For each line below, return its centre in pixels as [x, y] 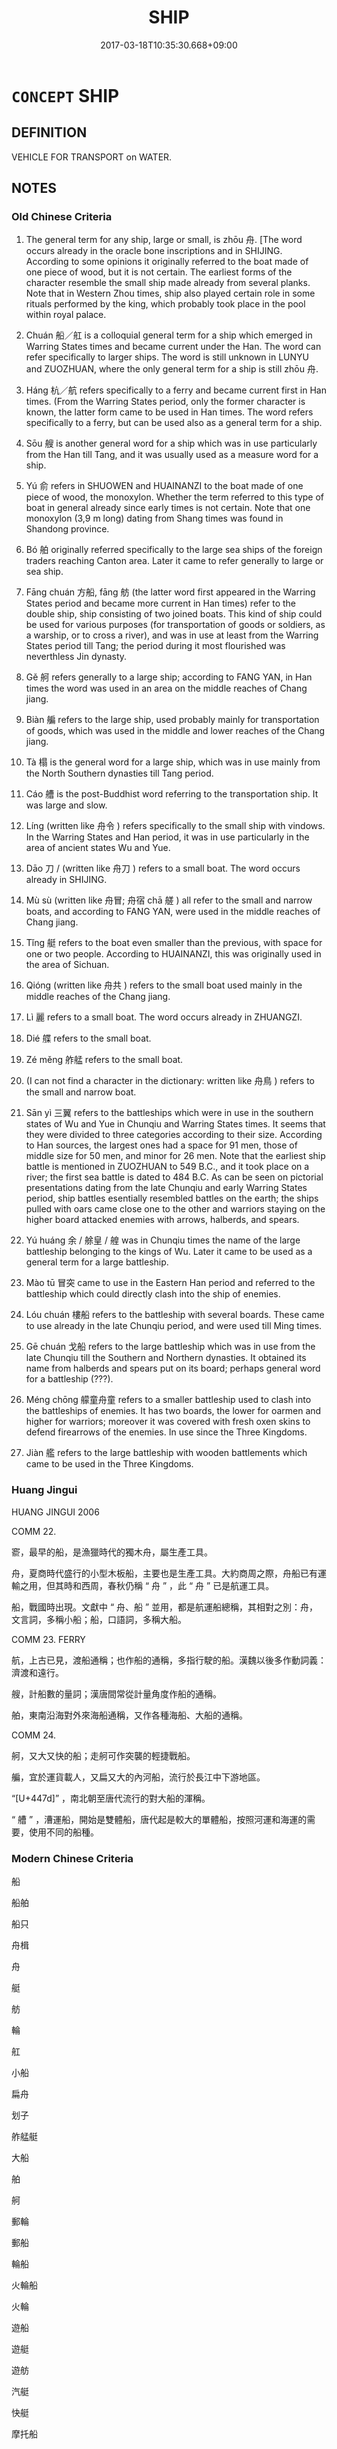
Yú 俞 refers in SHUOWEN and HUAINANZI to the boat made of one [164, 486]
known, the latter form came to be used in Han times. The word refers [169, 412]
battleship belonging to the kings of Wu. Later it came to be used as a [169, 1252]
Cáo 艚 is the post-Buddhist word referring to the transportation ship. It [172, 794]
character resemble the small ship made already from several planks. [168, 283]
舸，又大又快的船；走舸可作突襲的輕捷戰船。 [103, 1755]
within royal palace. [66, 315]
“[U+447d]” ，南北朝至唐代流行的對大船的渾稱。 [111, 1798]
